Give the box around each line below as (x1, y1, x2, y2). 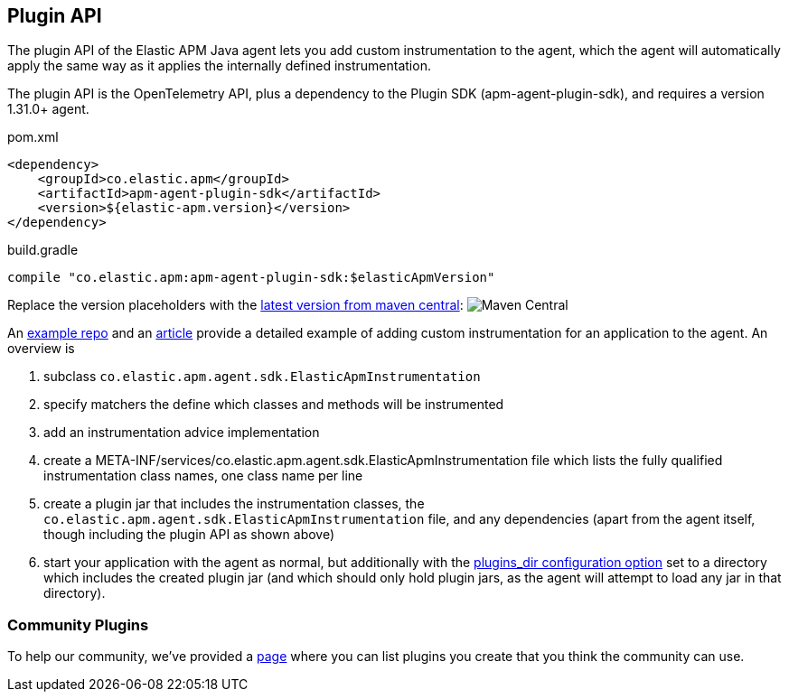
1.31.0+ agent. (7, 101, 89, 117)
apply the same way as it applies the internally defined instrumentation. (7, 58, 431, 74)
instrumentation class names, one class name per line (43, 468, 363, 484)
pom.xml (7, 129, 59, 145)
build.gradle (7, 242, 79, 258)
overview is (7, 340, 75, 357)
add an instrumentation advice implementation (43, 424, 320, 441)
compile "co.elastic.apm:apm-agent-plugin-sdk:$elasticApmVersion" (7, 270, 495, 285)
